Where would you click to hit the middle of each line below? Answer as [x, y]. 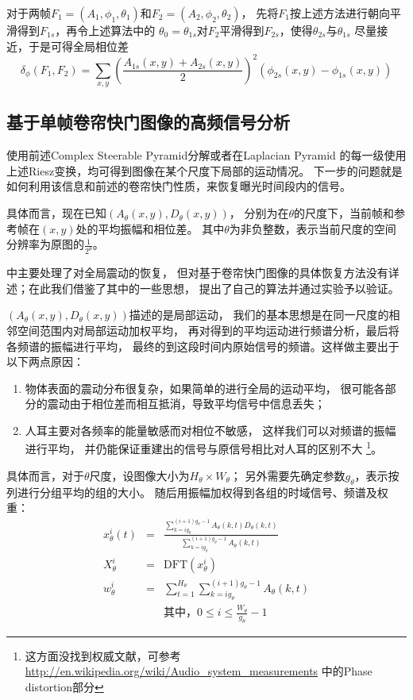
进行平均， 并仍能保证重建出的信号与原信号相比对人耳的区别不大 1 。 [203, 448]
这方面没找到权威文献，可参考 [103, 655]
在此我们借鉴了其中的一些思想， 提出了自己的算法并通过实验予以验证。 [214, 288]
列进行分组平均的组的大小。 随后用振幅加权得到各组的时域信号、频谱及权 [197, 492]
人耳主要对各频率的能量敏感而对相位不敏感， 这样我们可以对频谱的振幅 [210, 430]
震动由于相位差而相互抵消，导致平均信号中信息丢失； [186, 404]
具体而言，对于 [45, 475]
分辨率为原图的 [45, 244]
